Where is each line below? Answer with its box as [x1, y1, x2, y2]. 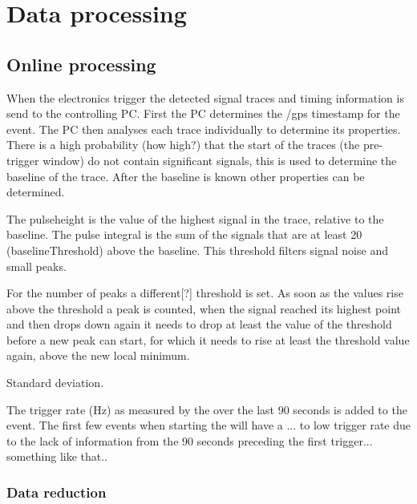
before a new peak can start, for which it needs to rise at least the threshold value [6, 331, 410, 348]
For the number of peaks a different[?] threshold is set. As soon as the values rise [6, 284, 403, 301]
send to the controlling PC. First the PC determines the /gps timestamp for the [6, 105, 400, 122]
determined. [6, 183, 65, 200]
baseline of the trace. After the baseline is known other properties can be [6, 167, 365, 184]
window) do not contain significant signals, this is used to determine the [43, 151, 397, 168]
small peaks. [6, 257, 67, 274]
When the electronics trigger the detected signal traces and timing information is [6, 89, 404, 106]
